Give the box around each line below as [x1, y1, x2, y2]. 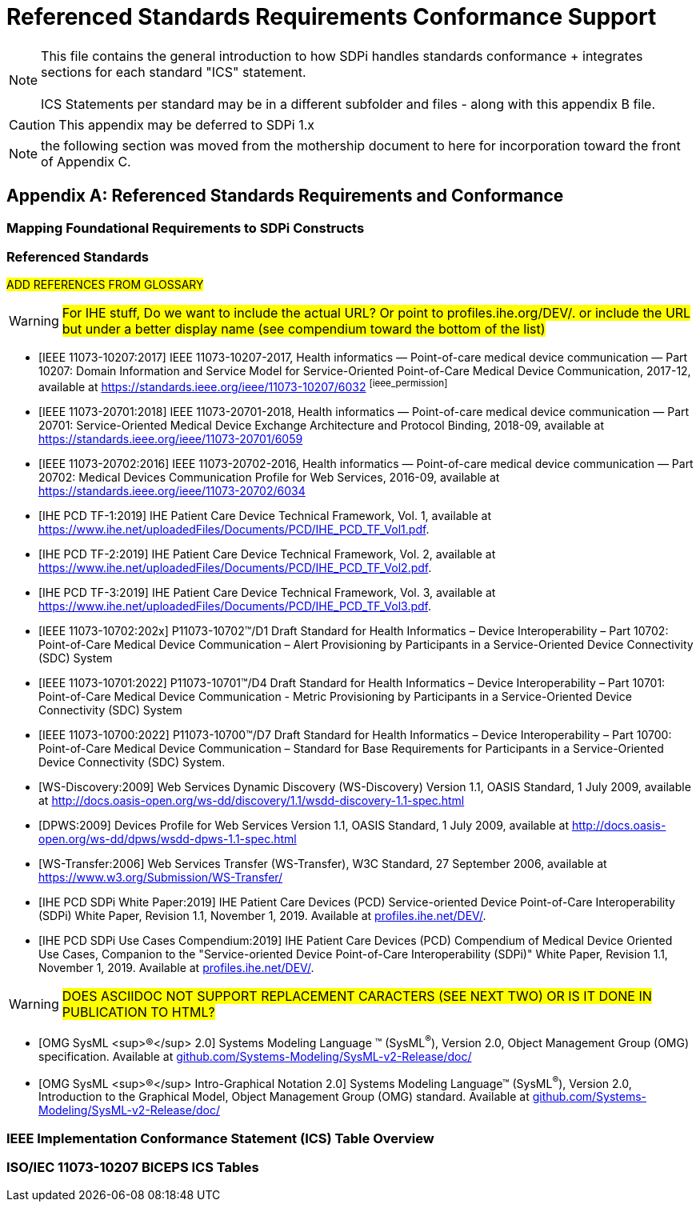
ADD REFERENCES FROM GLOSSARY [6, 278, 204, 292]
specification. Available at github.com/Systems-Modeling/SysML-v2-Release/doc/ [38, 1049, 472, 1063]
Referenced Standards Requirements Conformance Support [6, 3, 657, 30]
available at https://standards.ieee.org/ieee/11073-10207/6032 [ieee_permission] [38, 378, 448, 394]
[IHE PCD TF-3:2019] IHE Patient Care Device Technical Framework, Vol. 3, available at [38, 586, 496, 599]
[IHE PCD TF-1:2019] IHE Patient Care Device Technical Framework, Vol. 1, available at [38, 509, 492, 522]
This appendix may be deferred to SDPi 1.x [58, 116, 315, 133]
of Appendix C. [41, 153, 131, 170]
